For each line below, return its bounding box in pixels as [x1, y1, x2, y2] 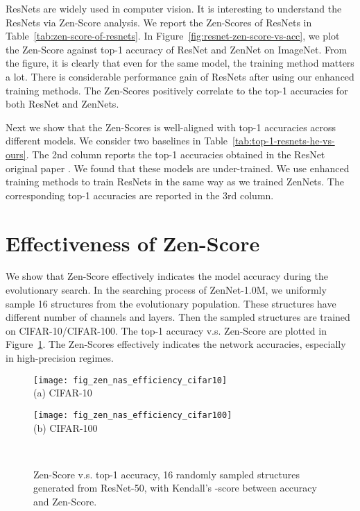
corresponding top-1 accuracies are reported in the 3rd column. [6, 187, 274, 202]
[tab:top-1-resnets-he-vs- [232, 133, 335, 148]
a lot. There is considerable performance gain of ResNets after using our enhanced [6, 69, 354, 83]
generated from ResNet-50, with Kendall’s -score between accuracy [33, 480, 317, 495]
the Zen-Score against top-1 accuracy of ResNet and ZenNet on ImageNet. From [6, 42, 348, 56]
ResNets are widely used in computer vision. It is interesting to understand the [6, 1, 342, 15]
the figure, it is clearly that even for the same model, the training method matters [6, 56, 354, 70]
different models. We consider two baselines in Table [6, 133, 228, 148]
